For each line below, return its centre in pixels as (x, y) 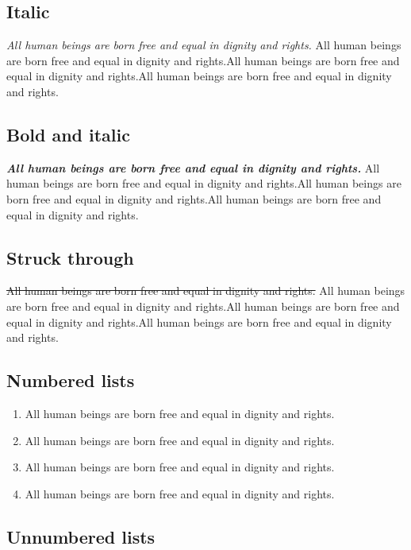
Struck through (70, 257)
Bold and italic (68, 134)
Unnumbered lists (81, 536)
